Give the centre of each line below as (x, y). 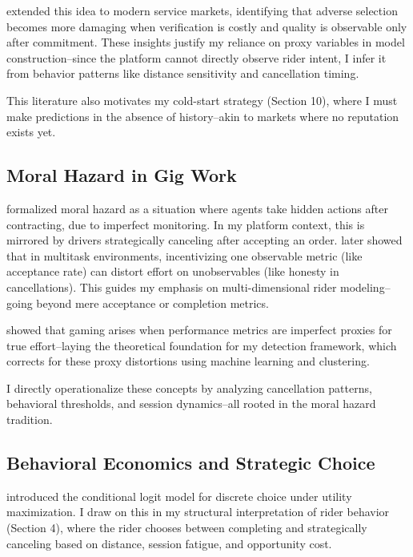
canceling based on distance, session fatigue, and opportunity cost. (169, 543)
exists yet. (31, 132)
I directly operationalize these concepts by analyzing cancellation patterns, (189, 387)
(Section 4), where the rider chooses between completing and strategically (187, 528)
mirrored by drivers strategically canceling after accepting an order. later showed (204, 240)
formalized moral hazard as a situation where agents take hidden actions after (197, 208)
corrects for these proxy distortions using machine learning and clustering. (188, 361)
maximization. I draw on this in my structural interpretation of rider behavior (198, 512)
